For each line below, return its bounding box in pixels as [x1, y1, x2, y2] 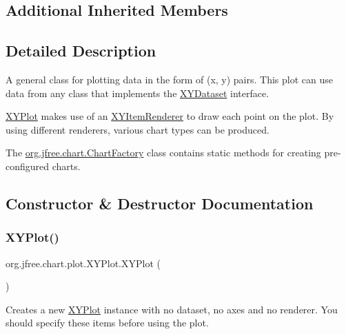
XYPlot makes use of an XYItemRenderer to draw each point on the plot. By [6, 109, 334, 123]
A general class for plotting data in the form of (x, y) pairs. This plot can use [6, 72, 333, 86]
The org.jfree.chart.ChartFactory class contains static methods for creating [6, 145, 321, 160]
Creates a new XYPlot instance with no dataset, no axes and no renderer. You [6, 302, 338, 316]
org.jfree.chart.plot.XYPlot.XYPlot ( [6, 255, 161, 270]
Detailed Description [6, 40, 156, 61]
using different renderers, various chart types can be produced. [6, 122, 269, 136]
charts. [52, 158, 81, 173]
